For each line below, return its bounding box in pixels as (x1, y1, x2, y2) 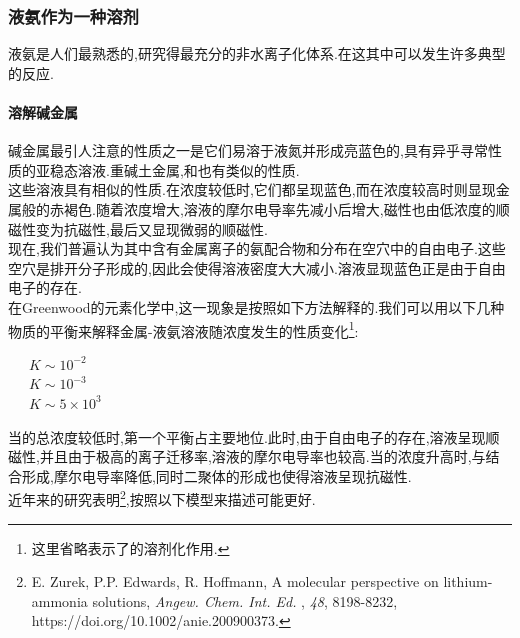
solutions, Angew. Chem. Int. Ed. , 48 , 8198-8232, (92, 590, 398, 611)
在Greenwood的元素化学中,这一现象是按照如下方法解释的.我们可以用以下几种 (8, 296, 505, 317)
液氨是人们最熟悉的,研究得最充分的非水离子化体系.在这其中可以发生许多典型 (8, 43, 506, 64)
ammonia (31, 590, 88, 611)
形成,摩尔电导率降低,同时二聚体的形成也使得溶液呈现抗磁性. (21, 465, 412, 486)
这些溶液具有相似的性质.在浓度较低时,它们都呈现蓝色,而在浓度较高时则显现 (8, 179, 496, 200)
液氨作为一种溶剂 (8, 3, 139, 28)
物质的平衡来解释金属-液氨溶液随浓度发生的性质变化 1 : (8, 317, 359, 341)
